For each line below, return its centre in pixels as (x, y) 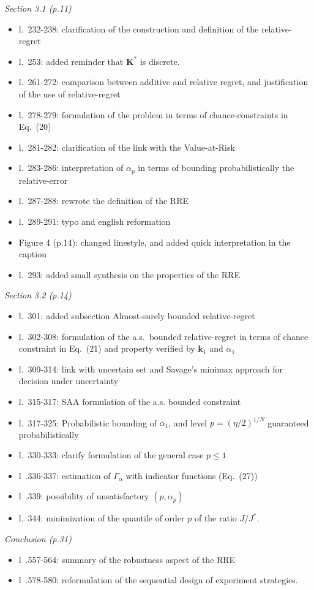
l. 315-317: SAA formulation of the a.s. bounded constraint (130, 401)
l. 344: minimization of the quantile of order (102, 518)
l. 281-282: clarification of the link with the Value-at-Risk (127, 147)
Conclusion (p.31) (38, 538)
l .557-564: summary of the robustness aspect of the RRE (127, 559)
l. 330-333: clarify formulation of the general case (111, 455)
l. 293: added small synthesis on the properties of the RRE (129, 274)
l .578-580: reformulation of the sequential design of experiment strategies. (158, 580)
